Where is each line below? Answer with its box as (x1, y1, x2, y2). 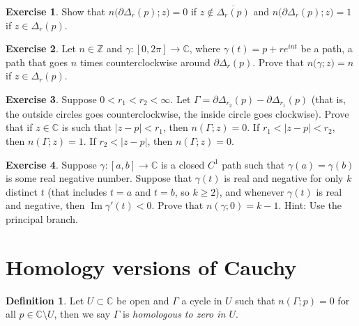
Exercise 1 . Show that (6, 4, 106, 18)
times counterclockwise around (79, 54, 211, 69)
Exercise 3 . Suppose (6, 91, 97, 106)
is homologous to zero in (123, 306, 226, 321)
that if (6, 120, 33, 134)
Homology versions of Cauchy (6, 252, 297, 281)
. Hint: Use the (278, 198, 342, 212)
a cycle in (181, 293, 222, 307)
